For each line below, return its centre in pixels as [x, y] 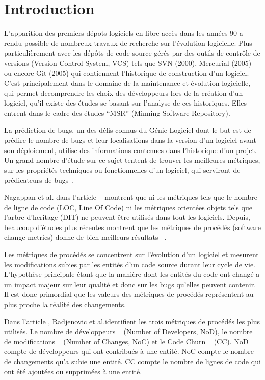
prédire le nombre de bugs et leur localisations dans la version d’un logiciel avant [130, 140]
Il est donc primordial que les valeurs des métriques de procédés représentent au [129, 294]
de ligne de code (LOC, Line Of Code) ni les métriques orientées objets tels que [128, 207]
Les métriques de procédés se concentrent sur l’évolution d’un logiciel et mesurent [131, 254]
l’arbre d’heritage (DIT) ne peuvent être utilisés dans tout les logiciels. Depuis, [127, 217]
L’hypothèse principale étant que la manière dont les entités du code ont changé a [132, 274]
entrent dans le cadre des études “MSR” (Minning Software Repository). [117, 112]
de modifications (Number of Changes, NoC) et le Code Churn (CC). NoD [126, 341]
